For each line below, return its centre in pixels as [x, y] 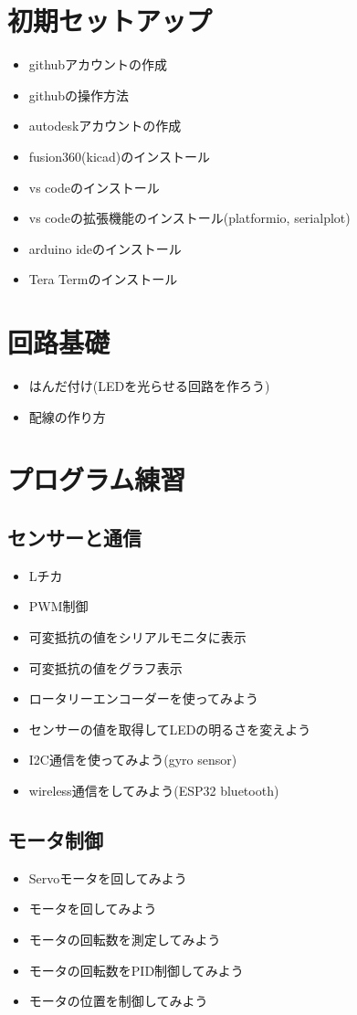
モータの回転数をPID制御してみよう [136, 970]
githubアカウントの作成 [98, 64]
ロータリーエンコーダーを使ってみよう [144, 698]
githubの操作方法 [79, 95]
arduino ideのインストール [105, 248]
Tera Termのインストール [103, 279]
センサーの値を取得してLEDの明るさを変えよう [170, 729]
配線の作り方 [67, 416]
